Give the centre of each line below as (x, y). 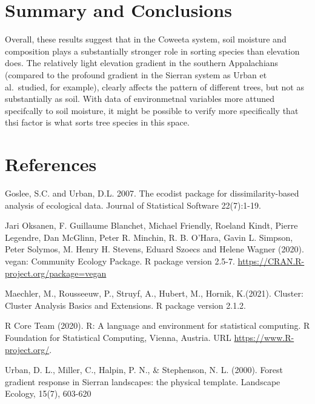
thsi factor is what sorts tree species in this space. (97, 122)
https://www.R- (264, 337)
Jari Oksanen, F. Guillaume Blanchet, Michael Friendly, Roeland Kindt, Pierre (151, 225)
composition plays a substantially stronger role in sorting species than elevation (152, 51)
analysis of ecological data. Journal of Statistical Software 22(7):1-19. (133, 205)
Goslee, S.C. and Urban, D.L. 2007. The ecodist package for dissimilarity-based (152, 193)
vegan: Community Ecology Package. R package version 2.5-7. (120, 261)
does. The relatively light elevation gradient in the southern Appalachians (142, 63)
